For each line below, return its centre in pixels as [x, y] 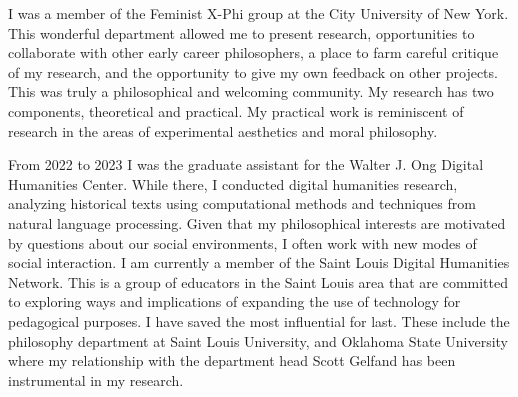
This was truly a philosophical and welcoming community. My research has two [251, 91]
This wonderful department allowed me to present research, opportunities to [241, 32]
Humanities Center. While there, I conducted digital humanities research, [233, 183]
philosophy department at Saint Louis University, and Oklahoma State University [258, 340]
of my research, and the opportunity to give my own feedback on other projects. [253, 71]
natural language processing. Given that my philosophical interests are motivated [257, 222]
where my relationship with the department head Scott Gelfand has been [232, 360]
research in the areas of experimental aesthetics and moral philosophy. [223, 130]
